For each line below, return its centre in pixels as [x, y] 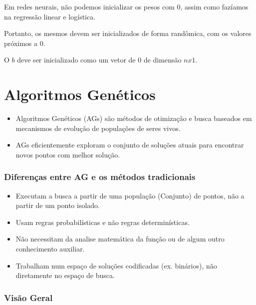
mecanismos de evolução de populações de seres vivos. [98, 128]
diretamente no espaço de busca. [65, 275]
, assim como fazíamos [214, 6]
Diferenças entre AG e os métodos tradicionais [100, 177]
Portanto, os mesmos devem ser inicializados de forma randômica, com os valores [128, 33]
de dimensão [162, 60]
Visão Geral [28, 297]
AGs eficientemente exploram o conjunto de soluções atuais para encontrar [130, 145]
